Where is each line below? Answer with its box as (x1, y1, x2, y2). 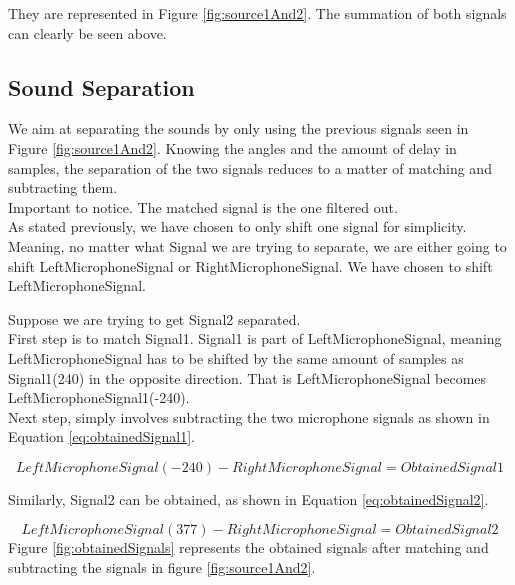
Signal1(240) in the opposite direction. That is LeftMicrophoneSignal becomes (8, 367, 487, 388)
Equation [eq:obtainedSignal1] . (8, 426, 195, 447)
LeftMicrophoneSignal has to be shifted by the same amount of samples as (8, 347, 464, 368)
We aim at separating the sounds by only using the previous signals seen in (8, 118, 469, 139)
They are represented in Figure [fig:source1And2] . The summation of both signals (8, 3, 507, 23)
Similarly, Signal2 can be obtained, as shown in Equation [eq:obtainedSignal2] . (8, 488, 489, 509)
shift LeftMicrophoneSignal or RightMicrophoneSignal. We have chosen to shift (8, 255, 493, 276)
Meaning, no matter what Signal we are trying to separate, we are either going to (8, 235, 507, 256)
